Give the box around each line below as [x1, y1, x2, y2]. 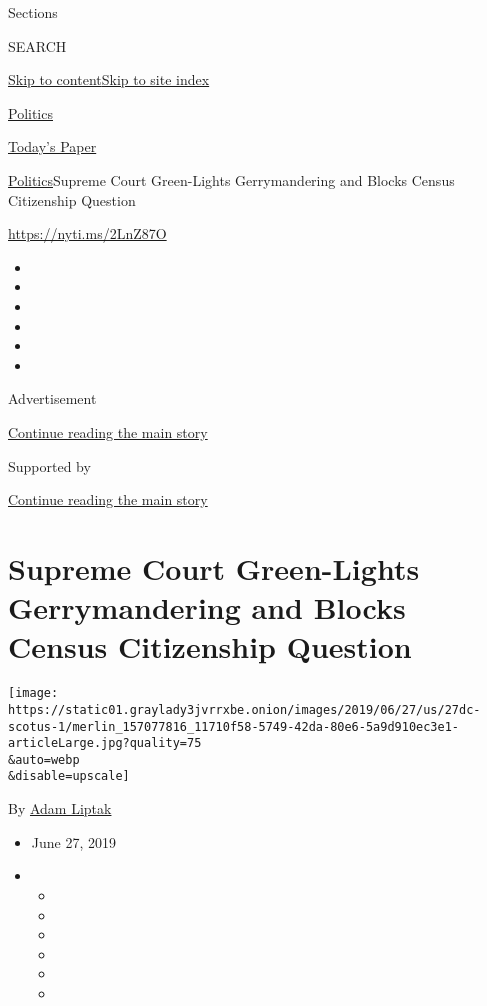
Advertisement [8, 388, 97, 409]
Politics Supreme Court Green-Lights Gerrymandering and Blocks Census [8, 169, 455, 190]
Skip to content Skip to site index [8, 69, 210, 90]
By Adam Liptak [8, 798, 112, 819]
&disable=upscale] [8, 769, 130, 784]
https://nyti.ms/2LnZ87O [8, 223, 167, 244]
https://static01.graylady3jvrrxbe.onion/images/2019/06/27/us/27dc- [8, 702, 481, 717]
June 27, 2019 [31, 831, 116, 852]
